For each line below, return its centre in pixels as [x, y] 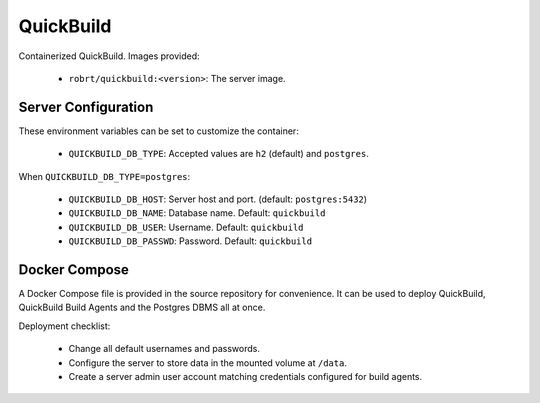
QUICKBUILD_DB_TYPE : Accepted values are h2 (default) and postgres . [218, 154]
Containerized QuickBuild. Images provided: [109, 56]
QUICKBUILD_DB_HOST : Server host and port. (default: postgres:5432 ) [218, 199]
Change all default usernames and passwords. [164, 349]
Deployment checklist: [64, 326]
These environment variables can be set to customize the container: [158, 131]
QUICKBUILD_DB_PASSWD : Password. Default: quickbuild [190, 241]
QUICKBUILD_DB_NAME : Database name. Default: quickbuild [197, 213]
